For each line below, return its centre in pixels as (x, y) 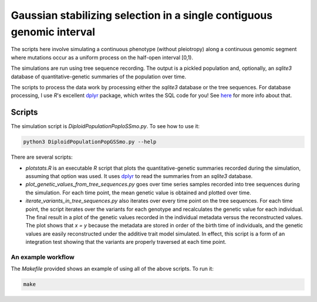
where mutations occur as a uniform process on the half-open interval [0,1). (102, 57)
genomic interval (53, 32)
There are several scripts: (42, 157)
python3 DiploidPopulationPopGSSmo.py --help (90, 142)
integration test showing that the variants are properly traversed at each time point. (126, 242)
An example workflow (43, 257)
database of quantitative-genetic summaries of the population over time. (99, 76)
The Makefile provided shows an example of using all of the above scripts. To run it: (112, 269)
